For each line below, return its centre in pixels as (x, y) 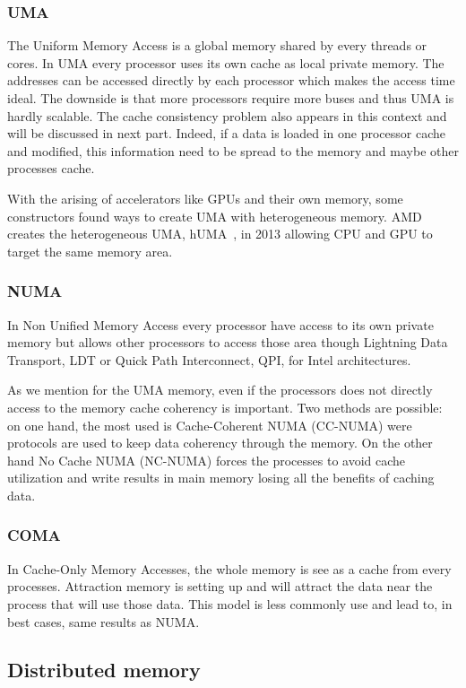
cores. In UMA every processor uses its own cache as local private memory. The (226, 62)
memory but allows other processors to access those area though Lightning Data (228, 342)
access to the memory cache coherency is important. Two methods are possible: (225, 407)
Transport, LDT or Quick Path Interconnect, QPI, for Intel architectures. (209, 359)
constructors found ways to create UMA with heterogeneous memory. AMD (215, 216)
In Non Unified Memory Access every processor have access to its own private (220, 324)
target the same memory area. (90, 251)
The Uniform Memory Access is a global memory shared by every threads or (217, 45)
